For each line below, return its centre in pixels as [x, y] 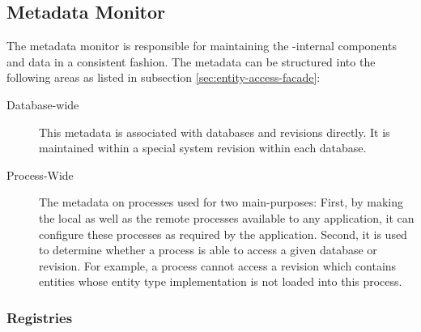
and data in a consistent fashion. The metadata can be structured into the [191, 61]
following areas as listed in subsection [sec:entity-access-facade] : [164, 77]
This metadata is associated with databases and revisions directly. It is [215, 132]
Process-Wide [40, 175]
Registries [40, 317]
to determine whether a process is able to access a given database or [208, 250]
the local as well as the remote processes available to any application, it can [227, 217]
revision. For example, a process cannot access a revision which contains [218, 265]
